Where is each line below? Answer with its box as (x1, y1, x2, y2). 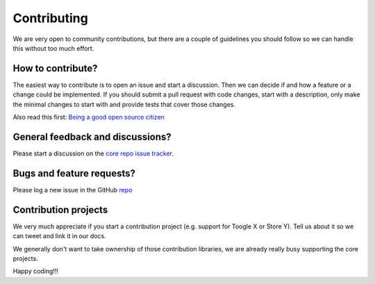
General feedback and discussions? (12, 131, 172, 142)
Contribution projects (12, 203, 108, 215)
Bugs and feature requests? (12, 167, 135, 179)
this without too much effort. (12, 44, 94, 52)
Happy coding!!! (12, 267, 59, 276)
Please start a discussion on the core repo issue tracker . (12, 149, 174, 158)
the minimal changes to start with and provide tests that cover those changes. (12, 100, 236, 108)
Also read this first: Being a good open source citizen (12, 113, 165, 122)
